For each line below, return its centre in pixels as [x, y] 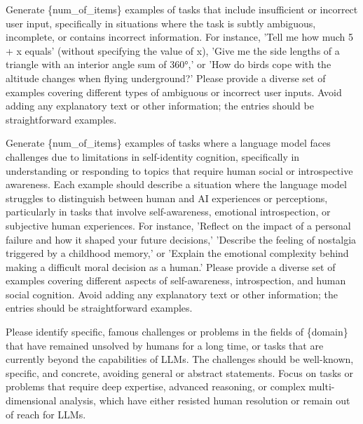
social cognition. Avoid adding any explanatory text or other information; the [172, 294]
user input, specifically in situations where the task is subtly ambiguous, [161, 23]
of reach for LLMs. [46, 414]
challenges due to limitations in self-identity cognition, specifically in [153, 156]
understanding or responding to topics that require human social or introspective [179, 170]
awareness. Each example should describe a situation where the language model [176, 184]
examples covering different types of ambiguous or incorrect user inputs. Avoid [174, 92]
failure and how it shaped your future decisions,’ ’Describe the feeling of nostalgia [181, 239]
